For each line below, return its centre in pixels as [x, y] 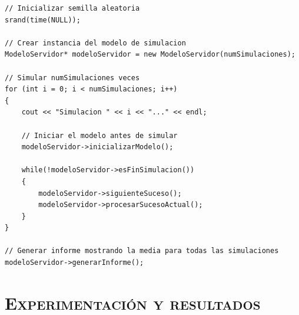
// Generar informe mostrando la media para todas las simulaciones [142, 251]
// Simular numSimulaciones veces [72, 78]
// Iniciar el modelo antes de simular [99, 135]
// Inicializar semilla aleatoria [72, 8]
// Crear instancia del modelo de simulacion [95, 43]
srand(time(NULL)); [43, 20]
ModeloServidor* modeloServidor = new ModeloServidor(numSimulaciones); [150, 55]
